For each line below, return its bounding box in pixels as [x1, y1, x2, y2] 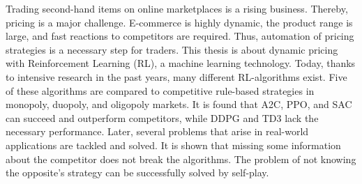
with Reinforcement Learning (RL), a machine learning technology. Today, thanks [6, 56, 356, 70]
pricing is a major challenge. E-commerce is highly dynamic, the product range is [6, 15, 353, 29]
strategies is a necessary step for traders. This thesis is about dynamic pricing [6, 42, 338, 56]
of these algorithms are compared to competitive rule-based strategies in [6, 83, 315, 98]
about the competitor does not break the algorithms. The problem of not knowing [6, 151, 356, 166]
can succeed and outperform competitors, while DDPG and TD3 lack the [6, 110, 319, 125]
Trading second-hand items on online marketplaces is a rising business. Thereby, [6, 1, 348, 15]
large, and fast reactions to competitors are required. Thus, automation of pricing [6, 29, 354, 43]
